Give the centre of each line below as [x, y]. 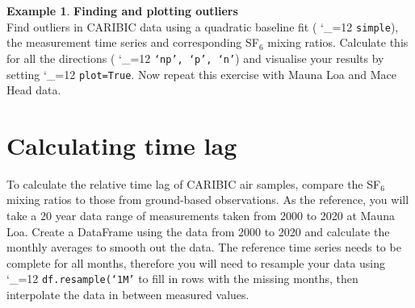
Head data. [34, 90]
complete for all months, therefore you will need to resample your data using [196, 262]
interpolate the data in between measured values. [128, 295]
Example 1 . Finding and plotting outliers [122, 10]
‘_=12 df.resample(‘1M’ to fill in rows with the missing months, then [182, 279]
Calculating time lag [122, 145]
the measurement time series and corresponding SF [133, 42]
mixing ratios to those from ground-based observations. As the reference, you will [208, 200]
